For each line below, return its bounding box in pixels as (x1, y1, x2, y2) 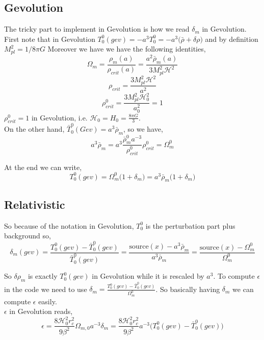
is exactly (28, 271, 58, 281)
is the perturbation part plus (145, 220, 235, 231)
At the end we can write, (4, 161, 82, 172)
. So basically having (155, 283, 220, 294)
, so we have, (123, 124, 163, 134)
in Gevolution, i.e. (31, 112, 88, 123)
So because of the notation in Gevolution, (4, 220, 134, 231)
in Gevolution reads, (9, 306, 73, 317)
